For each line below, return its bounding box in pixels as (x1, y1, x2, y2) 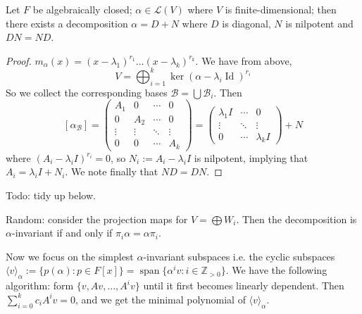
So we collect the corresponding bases (6, 84, 168, 99)
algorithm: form (6, 278, 74, 293)
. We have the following (225, 263, 327, 277)
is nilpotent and (285, 15, 354, 30)
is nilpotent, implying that (194, 150, 308, 165)
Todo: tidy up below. (6, 188, 96, 203)
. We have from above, (195, 53, 292, 68)
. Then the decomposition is (236, 211, 357, 226)
